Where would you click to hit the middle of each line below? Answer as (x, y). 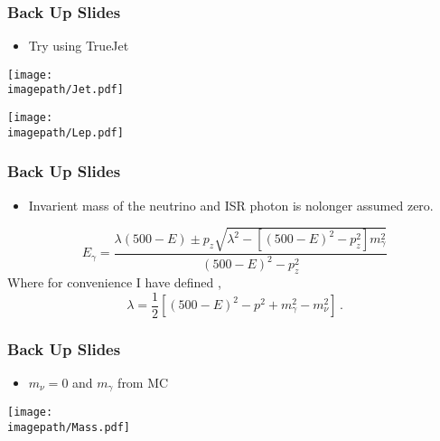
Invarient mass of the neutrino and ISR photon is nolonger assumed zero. (231, 205)
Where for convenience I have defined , (114, 281)
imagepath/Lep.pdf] (66, 132)
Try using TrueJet (79, 46)
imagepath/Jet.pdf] (66, 90)
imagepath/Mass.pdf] (69, 427)
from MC (143, 382)
